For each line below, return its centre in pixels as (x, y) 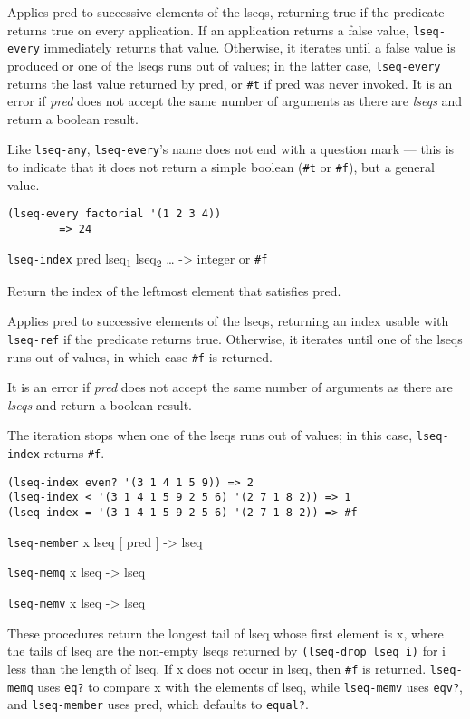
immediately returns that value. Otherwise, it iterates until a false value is (249, 48)
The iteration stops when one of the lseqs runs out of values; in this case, (210, 435)
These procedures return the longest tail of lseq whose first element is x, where (225, 633)
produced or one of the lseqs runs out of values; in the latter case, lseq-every (224, 65)
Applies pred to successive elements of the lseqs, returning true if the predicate (226, 12)
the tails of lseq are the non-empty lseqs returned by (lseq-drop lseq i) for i (226, 651)
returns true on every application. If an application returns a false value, (208, 29)
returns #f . (74, 453)
